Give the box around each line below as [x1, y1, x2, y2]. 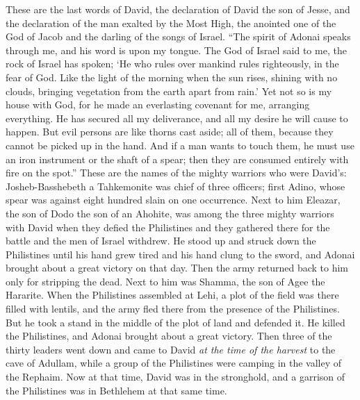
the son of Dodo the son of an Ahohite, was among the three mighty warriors [6, 206, 334, 220]
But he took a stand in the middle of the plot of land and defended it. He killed [6, 315, 345, 329]
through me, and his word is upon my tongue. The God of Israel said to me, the [6, 42, 347, 57]
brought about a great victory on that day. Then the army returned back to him [6, 260, 348, 275]
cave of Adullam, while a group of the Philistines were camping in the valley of [6, 356, 342, 370]
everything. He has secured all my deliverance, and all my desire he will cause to [6, 110, 348, 125]
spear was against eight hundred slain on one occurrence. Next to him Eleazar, [6, 192, 341, 207]
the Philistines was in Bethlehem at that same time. [6, 383, 227, 397]
